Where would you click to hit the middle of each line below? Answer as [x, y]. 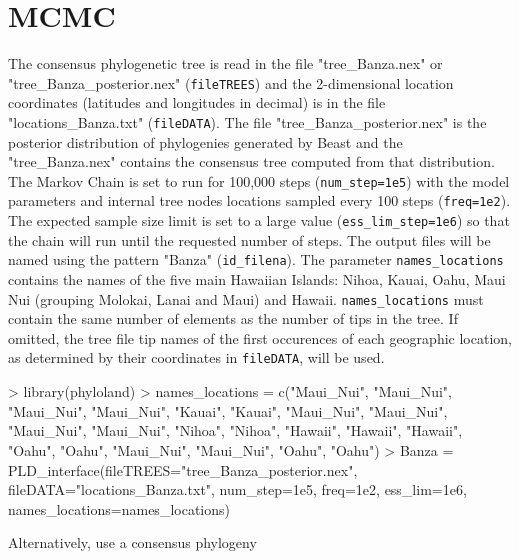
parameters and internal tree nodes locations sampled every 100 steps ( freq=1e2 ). [259, 200]
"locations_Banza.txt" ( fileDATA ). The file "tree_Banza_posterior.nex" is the [247, 121]
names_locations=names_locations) [119, 508]
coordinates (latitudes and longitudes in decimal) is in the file [197, 102]
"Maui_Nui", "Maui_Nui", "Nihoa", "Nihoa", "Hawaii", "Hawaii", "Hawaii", [235, 430]
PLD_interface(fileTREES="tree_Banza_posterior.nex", [183, 469]
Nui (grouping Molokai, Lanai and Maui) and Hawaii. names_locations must [246, 298]
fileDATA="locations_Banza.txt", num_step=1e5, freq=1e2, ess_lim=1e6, [237, 489]
